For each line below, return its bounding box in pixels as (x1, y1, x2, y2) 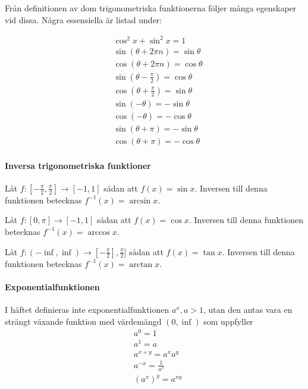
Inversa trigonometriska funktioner (5, 159, 151, 171)
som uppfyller (203, 315, 253, 327)
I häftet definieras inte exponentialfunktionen (5, 303, 169, 315)
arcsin (129, 196, 151, 205)
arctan (129, 260, 153, 269)
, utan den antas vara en (203, 303, 293, 315)
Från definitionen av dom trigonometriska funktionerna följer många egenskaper (5, 2, 297, 14)
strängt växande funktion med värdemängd (5, 315, 162, 327)
